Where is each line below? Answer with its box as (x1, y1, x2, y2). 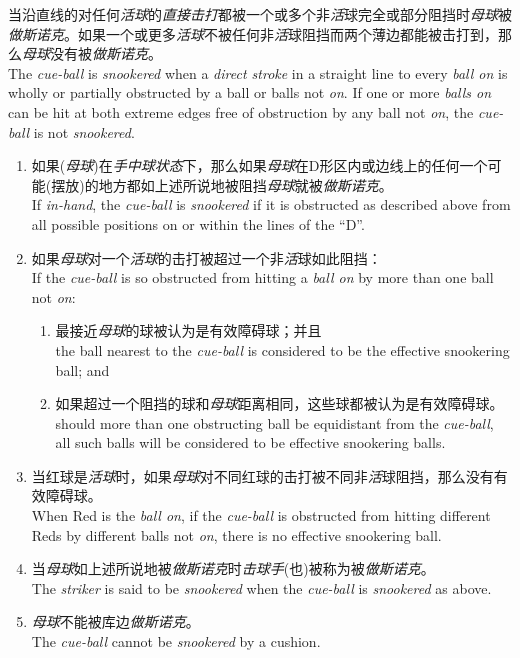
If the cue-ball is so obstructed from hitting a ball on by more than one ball (31, 267, 494, 288)
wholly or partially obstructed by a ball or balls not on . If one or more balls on (8, 82, 492, 103)
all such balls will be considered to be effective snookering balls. (55, 432, 446, 453)
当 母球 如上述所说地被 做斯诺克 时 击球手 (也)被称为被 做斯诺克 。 (31, 558, 435, 579)
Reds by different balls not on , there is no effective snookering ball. (31, 524, 442, 545)
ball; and (55, 359, 110, 380)
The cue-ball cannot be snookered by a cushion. (31, 631, 321, 652)
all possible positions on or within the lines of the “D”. (31, 213, 365, 234)
